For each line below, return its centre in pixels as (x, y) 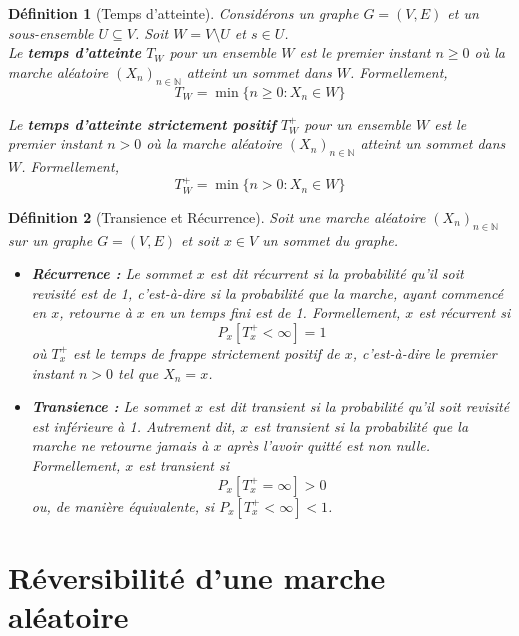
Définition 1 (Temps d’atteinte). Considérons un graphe (183, 13)
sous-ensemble (51, 32)
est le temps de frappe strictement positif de (206, 352)
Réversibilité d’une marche (197, 576)
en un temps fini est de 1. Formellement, (275, 312)
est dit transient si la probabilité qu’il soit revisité (358, 406)
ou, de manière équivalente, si (123, 505)
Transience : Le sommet (110, 406)
